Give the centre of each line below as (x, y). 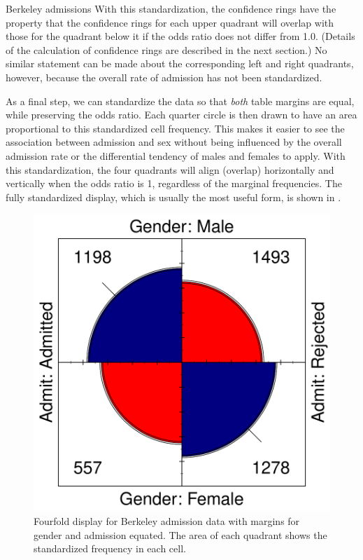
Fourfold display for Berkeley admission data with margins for (167, 520)
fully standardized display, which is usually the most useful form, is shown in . (173, 197)
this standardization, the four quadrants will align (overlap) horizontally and (170, 169)
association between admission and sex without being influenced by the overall (174, 142)
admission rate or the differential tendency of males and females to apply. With (176, 155)
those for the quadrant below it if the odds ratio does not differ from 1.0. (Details (180, 36)
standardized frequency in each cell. (110, 548)
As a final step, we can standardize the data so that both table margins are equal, (180, 101)
